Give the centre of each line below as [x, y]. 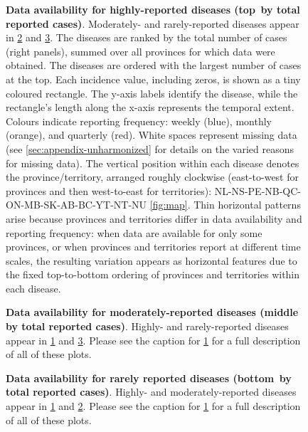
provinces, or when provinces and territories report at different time [153, 247]
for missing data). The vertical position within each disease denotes [153, 163]
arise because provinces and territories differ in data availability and [154, 218]
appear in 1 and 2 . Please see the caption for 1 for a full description [153, 406]
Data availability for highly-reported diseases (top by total [153, 9]
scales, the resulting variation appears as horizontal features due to [152, 260]
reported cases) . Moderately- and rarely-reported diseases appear [153, 23]
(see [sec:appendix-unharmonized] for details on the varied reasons [150, 148]
